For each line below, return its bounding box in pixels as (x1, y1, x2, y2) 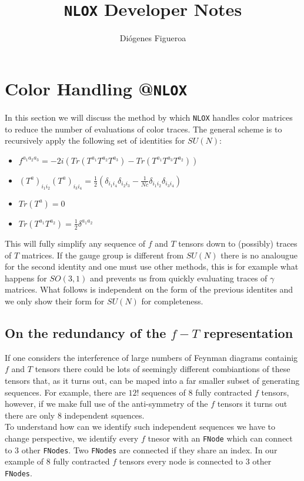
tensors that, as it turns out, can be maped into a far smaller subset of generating (5, 374, 300, 386)
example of (5, 455, 44, 467)
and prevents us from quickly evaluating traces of (90, 271, 268, 284)
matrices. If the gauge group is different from (21, 248, 184, 261)
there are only (5, 409, 55, 421)
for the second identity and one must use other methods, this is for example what (5, 260, 299, 273)
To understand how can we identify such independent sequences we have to (5, 420, 275, 433)
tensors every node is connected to (119, 455, 243, 467)
